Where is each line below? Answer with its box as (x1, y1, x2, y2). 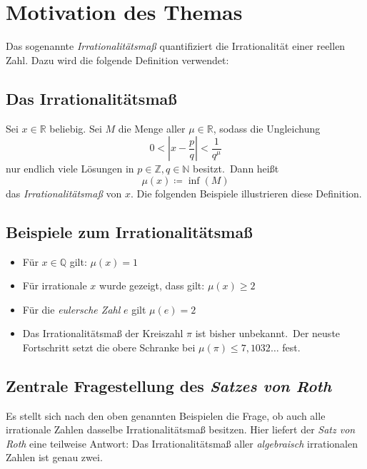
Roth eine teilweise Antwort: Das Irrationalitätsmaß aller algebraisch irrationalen (6, 435, 358, 450)
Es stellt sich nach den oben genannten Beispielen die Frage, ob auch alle (6, 408, 326, 423)
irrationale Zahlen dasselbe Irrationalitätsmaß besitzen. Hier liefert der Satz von (6, 422, 356, 437)
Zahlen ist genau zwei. (6, 450, 103, 465)
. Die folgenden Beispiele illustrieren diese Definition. (131, 185, 362, 200)
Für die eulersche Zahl (22, 301, 121, 316)
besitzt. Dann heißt (193, 161, 279, 176)
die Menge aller (118, 120, 186, 135)
